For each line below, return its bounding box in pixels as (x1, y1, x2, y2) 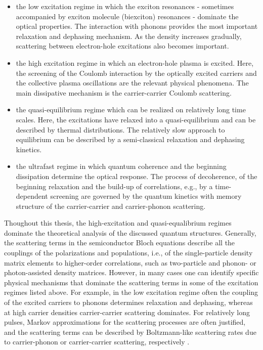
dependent (16, 191, 48, 201)
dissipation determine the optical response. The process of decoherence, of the (16, 170, 257, 181)
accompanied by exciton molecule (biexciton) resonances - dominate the (16, 11, 239, 21)
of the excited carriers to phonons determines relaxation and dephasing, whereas (4, 297, 253, 308)
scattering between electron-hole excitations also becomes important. (16, 40, 229, 51)
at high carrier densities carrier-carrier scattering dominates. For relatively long (4, 307, 250, 317)
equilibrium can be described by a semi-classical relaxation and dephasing (16, 134, 245, 145)
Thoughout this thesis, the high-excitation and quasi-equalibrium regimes (4, 217, 232, 228)
